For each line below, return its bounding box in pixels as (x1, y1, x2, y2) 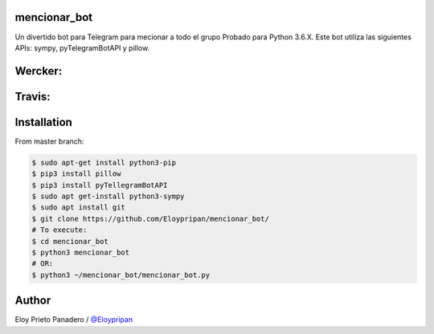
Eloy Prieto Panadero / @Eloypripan (14, 315, 133, 324)
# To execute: (31, 226, 88, 234)
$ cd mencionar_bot (31, 237, 108, 246)
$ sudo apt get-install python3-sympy (31, 192, 185, 201)
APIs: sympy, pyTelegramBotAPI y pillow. (14, 43, 150, 52)
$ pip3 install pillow (31, 169, 121, 178)
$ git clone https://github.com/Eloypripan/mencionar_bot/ (31, 214, 269, 223)
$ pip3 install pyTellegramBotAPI (31, 181, 168, 189)
